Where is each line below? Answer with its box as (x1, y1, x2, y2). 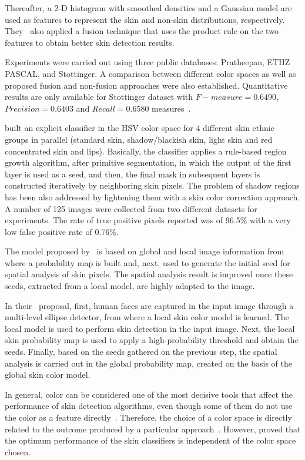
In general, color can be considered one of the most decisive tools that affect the (5, 388, 293, 400)
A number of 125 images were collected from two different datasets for (5, 202, 257, 214)
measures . (152, 102, 191, 114)
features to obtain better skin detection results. (5, 36, 175, 48)
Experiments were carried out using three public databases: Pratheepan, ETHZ (5, 56, 290, 68)
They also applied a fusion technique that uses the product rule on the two (5, 25, 279, 37)
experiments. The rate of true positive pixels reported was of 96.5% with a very (5, 214, 291, 226)
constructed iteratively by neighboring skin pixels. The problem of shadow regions (5, 179, 300, 192)
